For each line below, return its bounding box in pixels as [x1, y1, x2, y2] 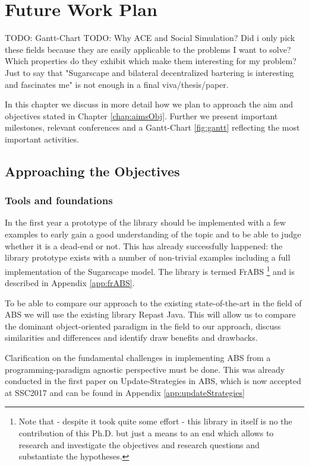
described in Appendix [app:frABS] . [5, 277, 135, 289]
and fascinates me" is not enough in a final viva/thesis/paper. [5, 78, 229, 90]
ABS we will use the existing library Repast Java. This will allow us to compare [5, 308, 296, 321]
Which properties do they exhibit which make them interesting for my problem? [5, 55, 297, 67]
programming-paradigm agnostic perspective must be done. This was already [5, 363, 285, 375]
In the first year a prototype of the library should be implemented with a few [5, 216, 286, 229]
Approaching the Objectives [5, 161, 180, 180]
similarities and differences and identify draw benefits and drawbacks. [5, 331, 258, 344]
